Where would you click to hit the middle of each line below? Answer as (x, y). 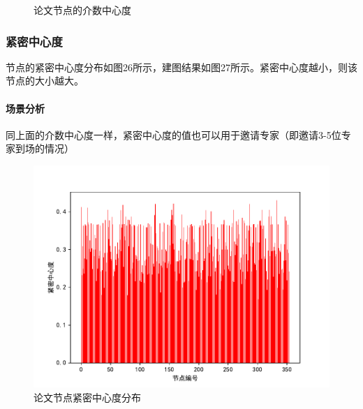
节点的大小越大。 (45, 81)
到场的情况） (44, 148)
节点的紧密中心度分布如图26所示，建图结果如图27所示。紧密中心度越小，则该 (181, 67)
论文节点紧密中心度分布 (87, 397)
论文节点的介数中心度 (82, 10)
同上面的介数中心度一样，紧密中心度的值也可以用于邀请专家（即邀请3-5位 (173, 134)
